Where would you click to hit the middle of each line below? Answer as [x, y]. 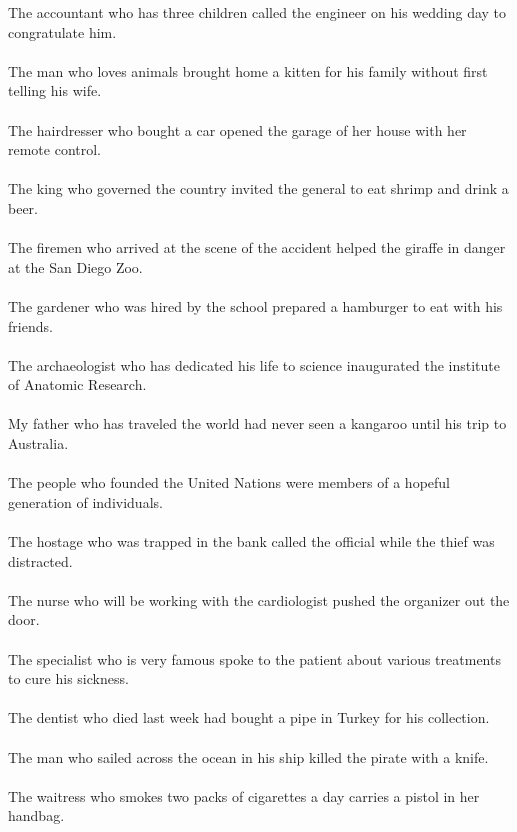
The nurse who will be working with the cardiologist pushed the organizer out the [259, 599]
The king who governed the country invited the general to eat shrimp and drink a [258, 188]
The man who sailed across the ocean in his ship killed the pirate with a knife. [248, 756]
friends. [30, 325]
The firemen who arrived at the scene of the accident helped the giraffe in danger [257, 247]
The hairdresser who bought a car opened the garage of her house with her [237, 129]
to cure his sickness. [68, 678]
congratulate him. [62, 31]
